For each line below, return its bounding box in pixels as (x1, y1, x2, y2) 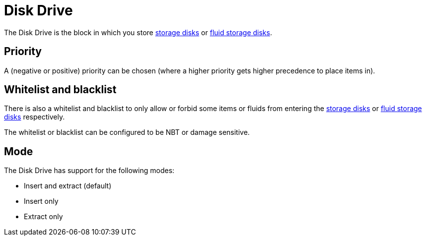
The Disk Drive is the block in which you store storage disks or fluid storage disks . (4, 28, 272, 37)
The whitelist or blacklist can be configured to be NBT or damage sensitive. (4, 128, 250, 137)
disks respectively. (4, 113, 65, 121)
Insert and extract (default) (24, 181, 112, 190)
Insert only (24, 197, 59, 206)
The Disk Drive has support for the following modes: (4, 166, 175, 175)
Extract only (24, 212, 63, 221)
